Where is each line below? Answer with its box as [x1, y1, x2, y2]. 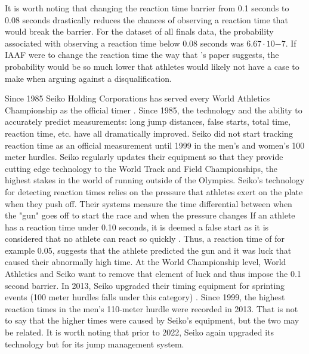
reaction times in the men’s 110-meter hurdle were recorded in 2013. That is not [5, 302, 298, 315]
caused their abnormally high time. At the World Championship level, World [5, 256, 286, 268]
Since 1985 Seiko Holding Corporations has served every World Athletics [5, 92, 270, 104]
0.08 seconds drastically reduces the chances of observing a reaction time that [5, 13, 289, 26]
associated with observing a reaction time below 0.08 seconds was [5, 36, 244, 49]
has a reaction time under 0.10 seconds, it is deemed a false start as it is [5, 220, 269, 233]
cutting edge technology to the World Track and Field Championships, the [5, 162, 278, 174]
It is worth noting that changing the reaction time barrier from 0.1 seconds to [5, 2, 289, 14]
